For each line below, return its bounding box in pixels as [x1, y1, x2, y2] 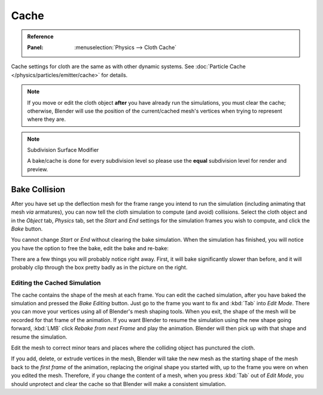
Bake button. [11, 225, 43, 232]
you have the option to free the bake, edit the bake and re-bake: [11, 244, 169, 251]
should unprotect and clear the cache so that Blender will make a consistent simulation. [11, 380, 227, 387]
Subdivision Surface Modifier [27, 147, 99, 154]
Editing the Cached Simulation [11, 279, 101, 287]
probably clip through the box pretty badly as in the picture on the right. [11, 264, 188, 271]
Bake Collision [11, 184, 66, 195]
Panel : [27, 44, 44, 51]
